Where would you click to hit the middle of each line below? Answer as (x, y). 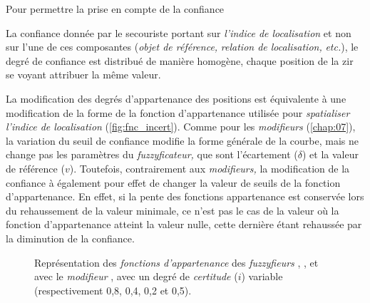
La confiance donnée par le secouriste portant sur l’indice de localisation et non (179, 32)
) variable (262, 276)
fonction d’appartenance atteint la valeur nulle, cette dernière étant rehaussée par (184, 224)
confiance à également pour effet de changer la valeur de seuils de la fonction (173, 182)
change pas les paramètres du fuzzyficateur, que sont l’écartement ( (152, 154)
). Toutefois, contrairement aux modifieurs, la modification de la (210, 168)
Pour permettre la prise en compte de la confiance (115, 9)
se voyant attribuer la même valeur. (83, 75)
